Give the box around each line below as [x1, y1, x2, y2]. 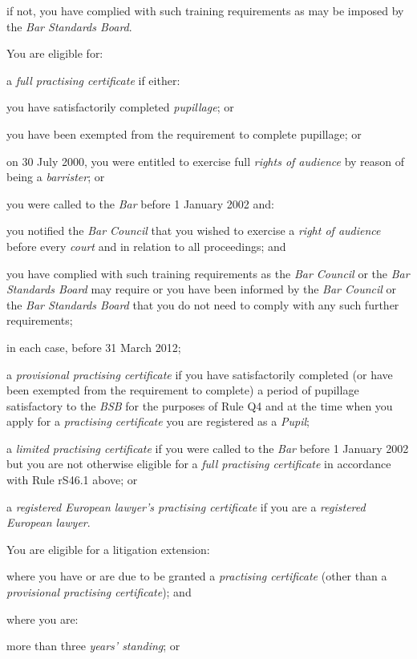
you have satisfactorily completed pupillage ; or [6, 99, 234, 115]
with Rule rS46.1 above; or [6, 471, 138, 488]
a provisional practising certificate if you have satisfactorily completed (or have [6, 366, 393, 382]
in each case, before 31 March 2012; [6, 338, 181, 355]
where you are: [6, 610, 79, 627]
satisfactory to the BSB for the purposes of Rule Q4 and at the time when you [6, 397, 393, 414]
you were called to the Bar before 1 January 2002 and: [6, 195, 274, 212]
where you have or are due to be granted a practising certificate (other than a [6, 568, 387, 584]
